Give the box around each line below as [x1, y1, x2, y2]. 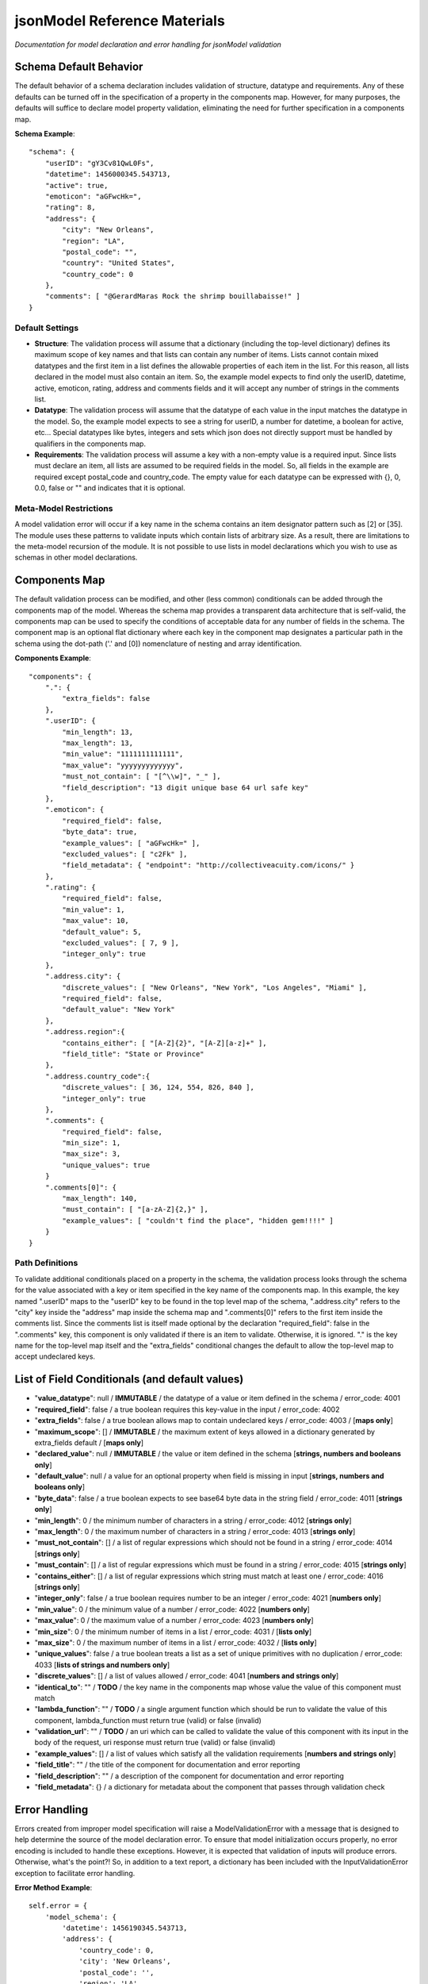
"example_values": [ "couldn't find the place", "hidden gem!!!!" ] [62, 1216, 334, 1225]
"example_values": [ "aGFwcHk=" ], [62, 838, 201, 848]
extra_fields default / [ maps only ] [34, 1437, 144, 1448]
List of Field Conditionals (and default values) [14, 1373, 244, 1386]
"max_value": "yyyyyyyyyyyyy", [62, 760, 184, 770]
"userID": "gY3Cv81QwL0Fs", [44, 159, 155, 167]
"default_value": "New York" [62, 1005, 176, 1014]
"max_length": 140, [62, 1194, 138, 1203]
